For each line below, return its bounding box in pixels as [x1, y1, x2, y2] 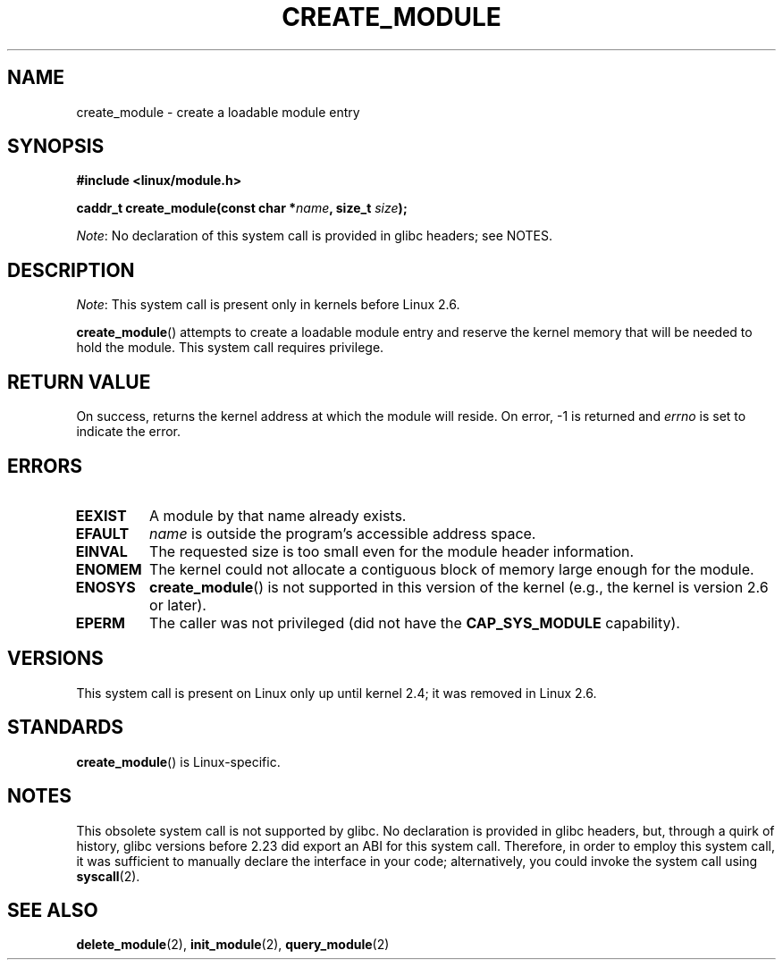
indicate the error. [76, 424, 181, 440]
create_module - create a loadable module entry [76, 104, 360, 120]
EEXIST [75, 506, 127, 525]
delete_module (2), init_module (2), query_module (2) [76, 937, 390, 953]
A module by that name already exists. [149, 506, 407, 525]
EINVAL [75, 542, 128, 560]
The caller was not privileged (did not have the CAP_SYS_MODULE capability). [149, 613, 680, 632]
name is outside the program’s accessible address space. [149, 524, 536, 542]
